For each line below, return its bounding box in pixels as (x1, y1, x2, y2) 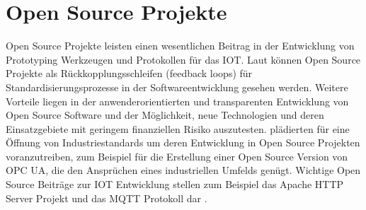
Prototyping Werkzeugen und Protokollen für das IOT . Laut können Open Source (6, 52, 361, 66)
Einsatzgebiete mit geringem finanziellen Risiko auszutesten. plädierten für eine (6, 121, 350, 136)
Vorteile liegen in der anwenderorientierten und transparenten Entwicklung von (6, 93, 349, 108)
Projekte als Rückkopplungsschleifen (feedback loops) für (6, 66, 253, 81)
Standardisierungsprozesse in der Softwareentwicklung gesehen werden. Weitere (6, 79, 348, 94)
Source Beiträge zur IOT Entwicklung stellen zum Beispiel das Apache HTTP (6, 177, 344, 192)
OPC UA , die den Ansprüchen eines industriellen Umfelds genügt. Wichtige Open (6, 163, 361, 177)
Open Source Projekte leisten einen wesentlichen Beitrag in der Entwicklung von (6, 38, 355, 53)
